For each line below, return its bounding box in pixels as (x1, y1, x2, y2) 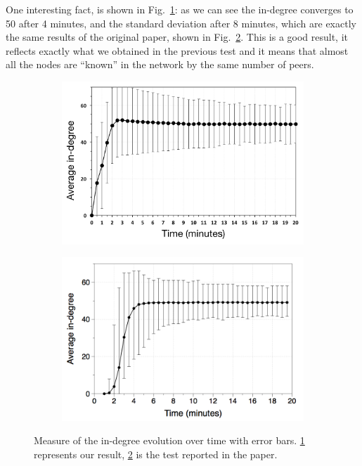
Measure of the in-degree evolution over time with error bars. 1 (34, 433, 305, 448)
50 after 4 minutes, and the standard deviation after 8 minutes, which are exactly (6, 15, 356, 30)
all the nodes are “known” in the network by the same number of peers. (6, 57, 314, 72)
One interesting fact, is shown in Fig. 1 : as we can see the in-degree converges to (6, 2, 354, 16)
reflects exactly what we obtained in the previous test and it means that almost (6, 43, 349, 58)
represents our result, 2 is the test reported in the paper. (34, 446, 278, 461)
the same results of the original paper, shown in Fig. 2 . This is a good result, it (6, 30, 349, 44)
